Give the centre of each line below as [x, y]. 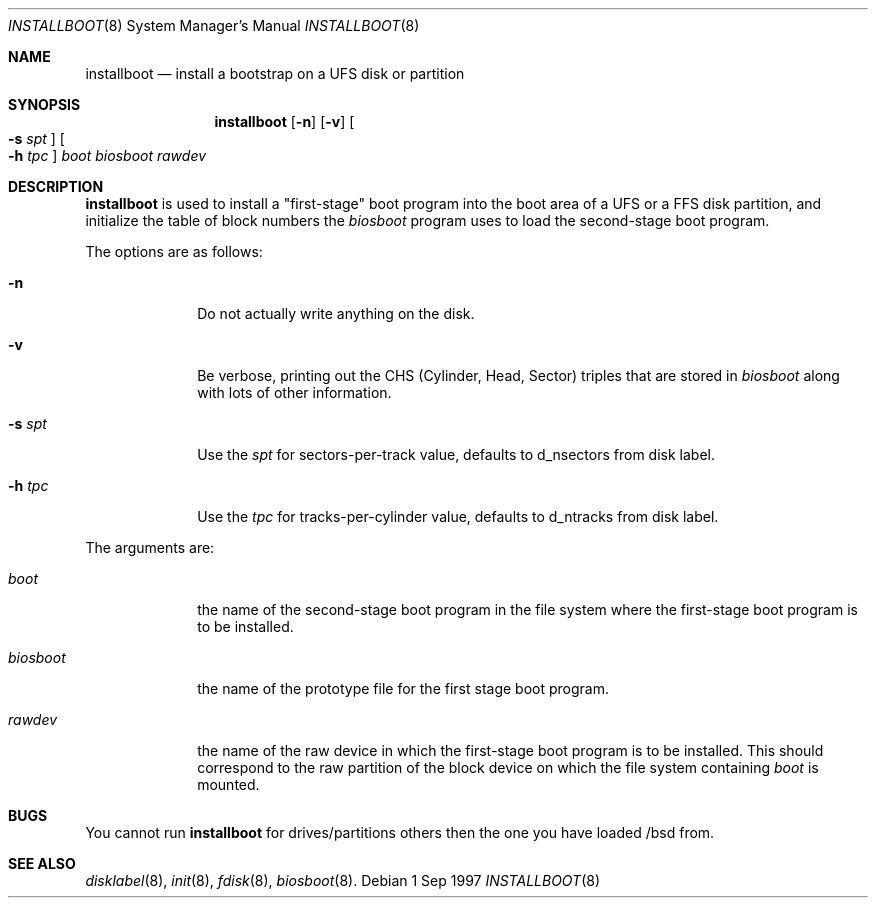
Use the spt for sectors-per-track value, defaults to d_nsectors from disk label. [456, 454]
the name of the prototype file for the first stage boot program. [403, 688]
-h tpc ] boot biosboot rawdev [107, 155]
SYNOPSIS [44, 104]
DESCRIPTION [56, 186]
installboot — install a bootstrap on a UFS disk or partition [275, 73]
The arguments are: [150, 547]
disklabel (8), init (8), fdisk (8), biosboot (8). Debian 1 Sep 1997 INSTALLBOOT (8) [343, 880]
